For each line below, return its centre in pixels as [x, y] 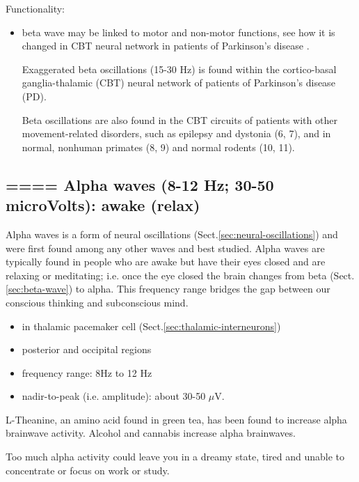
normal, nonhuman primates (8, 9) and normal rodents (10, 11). [158, 147]
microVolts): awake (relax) [103, 205]
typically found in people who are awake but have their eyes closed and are [166, 262]
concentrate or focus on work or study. [88, 470]
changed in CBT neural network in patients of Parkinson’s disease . [166, 46]
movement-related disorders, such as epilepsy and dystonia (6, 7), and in [176, 133]
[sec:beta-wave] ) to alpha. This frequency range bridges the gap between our [168, 289]
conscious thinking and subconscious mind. [97, 302]
